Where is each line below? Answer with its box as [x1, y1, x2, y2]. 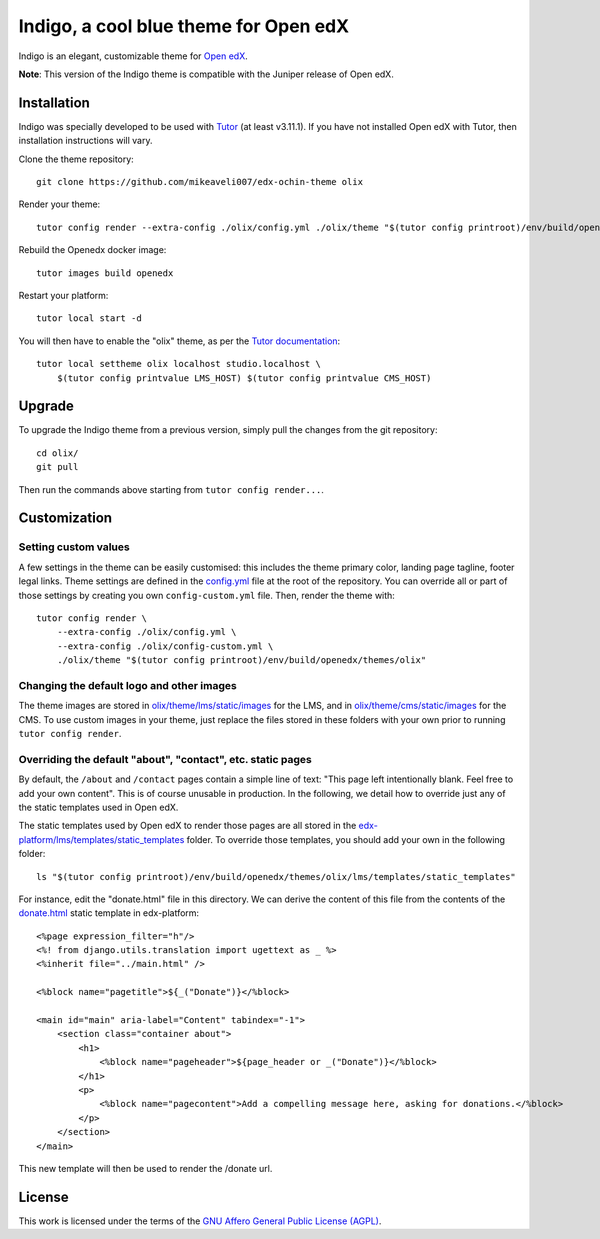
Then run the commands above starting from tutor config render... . [18, 483, 325, 495]
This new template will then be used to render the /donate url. [18, 1162, 273, 1174]
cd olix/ [36, 447, 79, 459]
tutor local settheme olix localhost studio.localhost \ [36, 358, 322, 370]
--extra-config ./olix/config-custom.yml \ [56, 640, 274, 652]
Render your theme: [18, 198, 101, 210]
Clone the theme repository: [18, 153, 134, 165]
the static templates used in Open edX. [18, 801, 179, 813]
